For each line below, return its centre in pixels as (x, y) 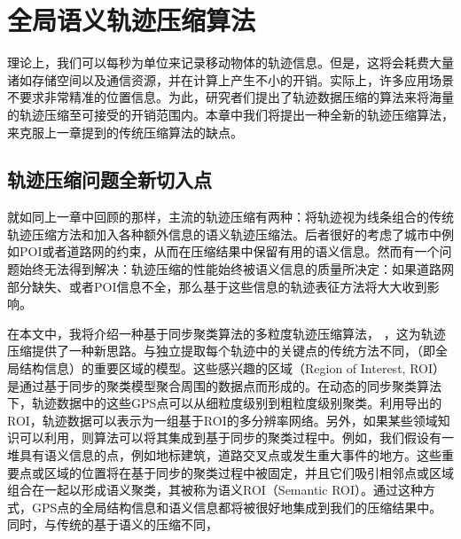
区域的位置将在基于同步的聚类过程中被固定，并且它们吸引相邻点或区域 (249, 472)
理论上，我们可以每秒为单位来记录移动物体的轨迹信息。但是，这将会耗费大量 (230, 62)
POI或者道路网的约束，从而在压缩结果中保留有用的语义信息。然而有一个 (229, 251)
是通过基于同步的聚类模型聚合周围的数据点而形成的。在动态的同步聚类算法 (224, 385)
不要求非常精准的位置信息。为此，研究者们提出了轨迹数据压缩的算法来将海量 (230, 97)
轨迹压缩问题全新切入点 (109, 180)
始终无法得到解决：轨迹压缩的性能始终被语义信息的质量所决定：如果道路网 (236, 269)
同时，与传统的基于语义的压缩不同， (113, 524)
